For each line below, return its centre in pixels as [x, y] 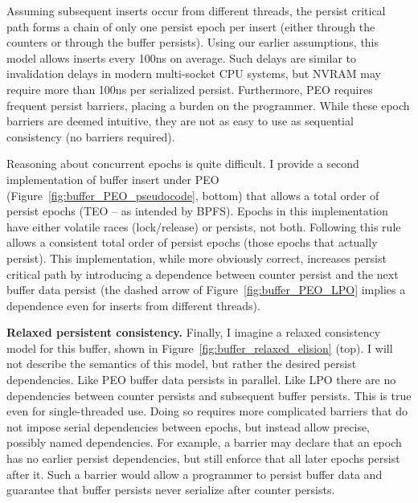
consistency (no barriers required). [91, 136]
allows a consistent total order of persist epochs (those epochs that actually [192, 242]
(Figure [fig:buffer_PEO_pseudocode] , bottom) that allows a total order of [193, 195]
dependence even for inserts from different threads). [133, 305]
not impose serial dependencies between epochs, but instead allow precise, [189, 426]
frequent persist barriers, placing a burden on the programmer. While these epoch [208, 105]
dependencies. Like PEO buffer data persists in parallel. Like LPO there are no [201, 380]
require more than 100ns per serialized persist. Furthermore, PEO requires [190, 89]
